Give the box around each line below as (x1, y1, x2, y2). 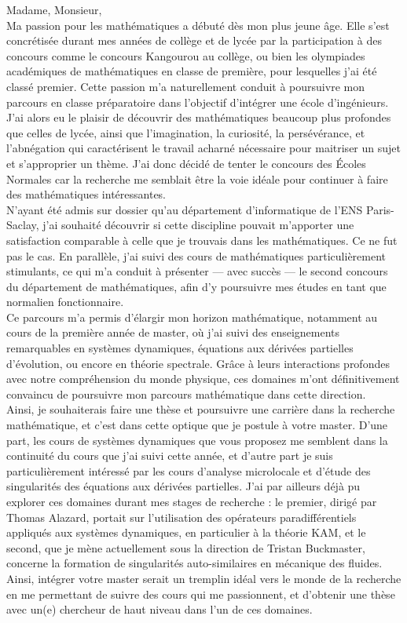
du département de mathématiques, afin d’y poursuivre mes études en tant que (6, 278, 387, 294)
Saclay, (6, 217, 39, 233)
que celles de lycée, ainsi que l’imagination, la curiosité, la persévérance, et (6, 124, 365, 140)
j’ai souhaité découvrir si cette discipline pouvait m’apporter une (42, 217, 354, 233)
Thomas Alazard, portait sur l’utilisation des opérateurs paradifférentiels (6, 508, 357, 525)
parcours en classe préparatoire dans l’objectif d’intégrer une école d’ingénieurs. (6, 93, 389, 110)
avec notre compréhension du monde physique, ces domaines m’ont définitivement (6, 370, 400, 387)
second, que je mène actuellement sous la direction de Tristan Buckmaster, (6, 539, 365, 556)
